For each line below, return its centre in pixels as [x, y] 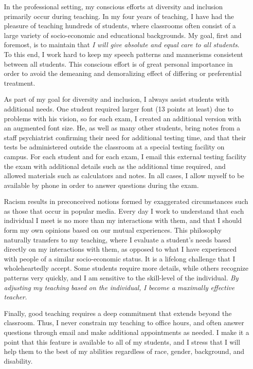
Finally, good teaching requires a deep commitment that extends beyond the [118, 313]
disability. [18, 360]
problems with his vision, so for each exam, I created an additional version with [123, 118]
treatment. [20, 83]
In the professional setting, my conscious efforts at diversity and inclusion [113, 6]
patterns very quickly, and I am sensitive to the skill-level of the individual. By [121, 278]
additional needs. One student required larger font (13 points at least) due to [119, 108]
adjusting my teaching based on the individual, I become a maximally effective [119, 287]
